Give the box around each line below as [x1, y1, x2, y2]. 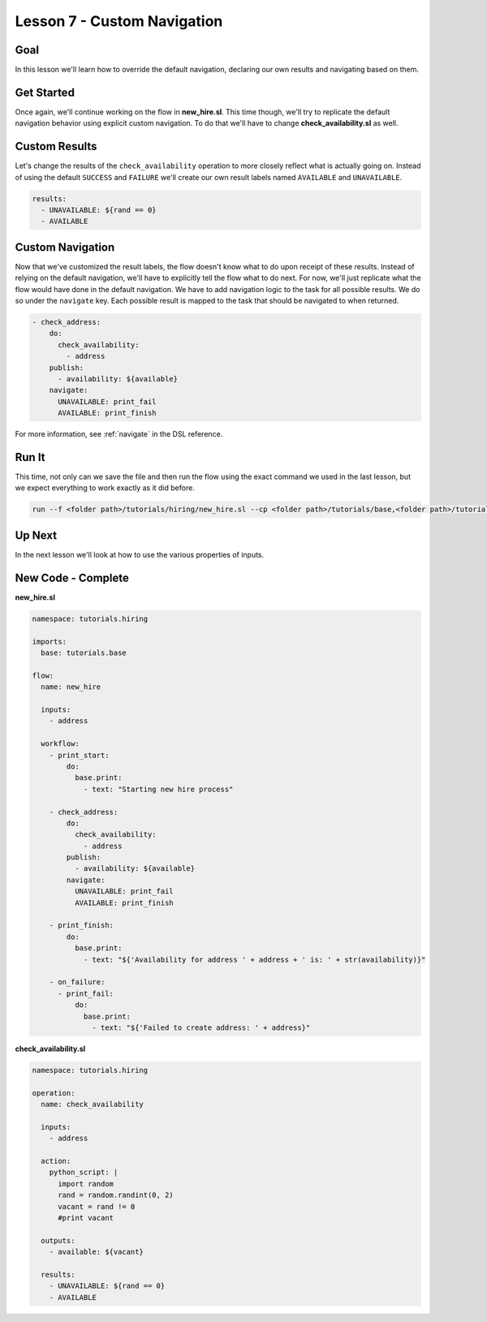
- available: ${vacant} [49, 1247, 144, 1257]
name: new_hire [41, 683, 101, 691]
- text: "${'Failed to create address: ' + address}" [92, 1023, 311, 1032]
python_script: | [49, 1168, 119, 1177]
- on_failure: [49, 978, 106, 987]
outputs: [41, 1236, 75, 1245]
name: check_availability [41, 1100, 144, 1109]
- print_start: [49, 751, 110, 760]
